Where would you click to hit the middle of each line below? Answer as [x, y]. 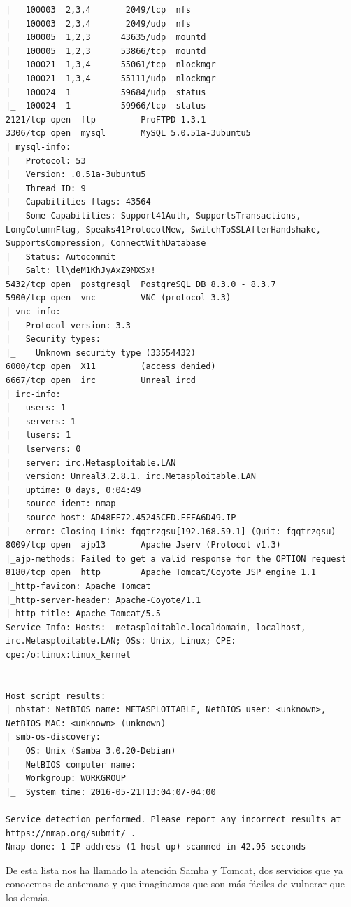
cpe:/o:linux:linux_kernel [68, 655]
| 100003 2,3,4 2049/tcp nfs [98, 10]
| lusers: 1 [38, 435]
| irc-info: [33, 394]
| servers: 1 [41, 421]
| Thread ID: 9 [46, 188]
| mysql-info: [38, 147]
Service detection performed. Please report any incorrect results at [173, 820]
